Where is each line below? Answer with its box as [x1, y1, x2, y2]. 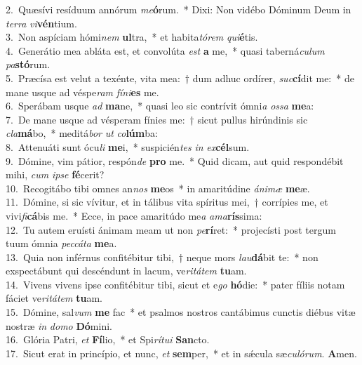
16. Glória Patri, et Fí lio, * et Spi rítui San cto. [6, 332, 210, 347]
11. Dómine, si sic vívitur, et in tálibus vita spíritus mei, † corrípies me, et [6, 194, 328, 209]
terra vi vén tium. [6, 15, 77, 30]
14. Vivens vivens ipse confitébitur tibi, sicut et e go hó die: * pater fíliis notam [6, 277, 345, 291]
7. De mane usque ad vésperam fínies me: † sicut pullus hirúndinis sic [6, 112, 308, 126]
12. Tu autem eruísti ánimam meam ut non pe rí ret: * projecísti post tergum [6, 222, 336, 237]
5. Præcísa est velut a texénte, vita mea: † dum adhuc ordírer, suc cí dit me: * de [6, 70, 354, 85]
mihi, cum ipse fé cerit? [6, 167, 105, 182]
